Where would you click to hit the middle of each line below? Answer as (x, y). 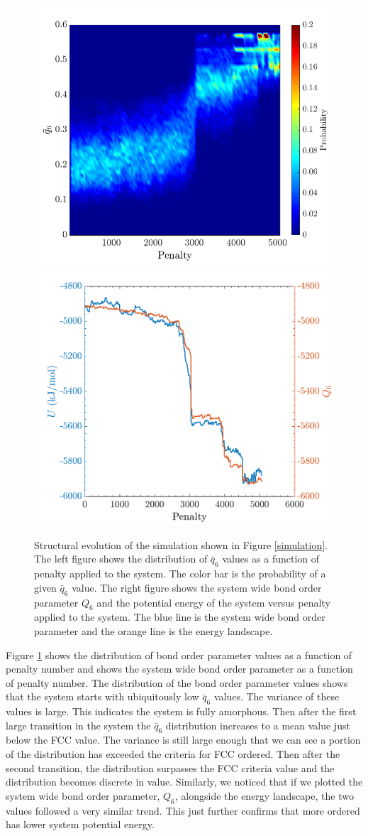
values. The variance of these (277, 696)
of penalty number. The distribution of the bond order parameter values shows (177, 682)
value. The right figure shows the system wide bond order (197, 587)
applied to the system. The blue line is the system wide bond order (180, 617)
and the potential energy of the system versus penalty (213, 602)
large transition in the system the (78, 725)
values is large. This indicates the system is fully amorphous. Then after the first (181, 711)
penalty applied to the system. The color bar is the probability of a (180, 574)
